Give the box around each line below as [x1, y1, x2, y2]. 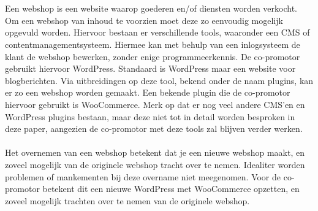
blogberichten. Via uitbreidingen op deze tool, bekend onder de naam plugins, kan [5, 74, 314, 86]
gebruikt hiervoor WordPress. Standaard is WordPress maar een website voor [5, 62, 296, 75]
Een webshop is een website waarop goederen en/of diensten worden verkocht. [5, 2, 298, 15]
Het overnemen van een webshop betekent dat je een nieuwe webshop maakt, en [5, 146, 305, 159]
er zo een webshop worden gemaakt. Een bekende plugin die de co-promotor [5, 86, 290, 99]
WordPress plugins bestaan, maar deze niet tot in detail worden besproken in [5, 110, 295, 123]
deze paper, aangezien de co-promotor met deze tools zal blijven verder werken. [5, 122, 303, 135]
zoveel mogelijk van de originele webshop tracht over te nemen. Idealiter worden [5, 158, 305, 171]
